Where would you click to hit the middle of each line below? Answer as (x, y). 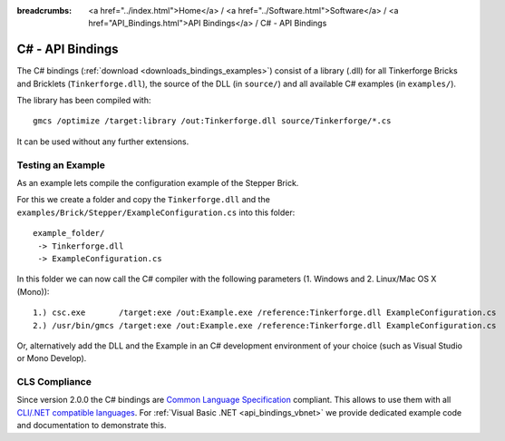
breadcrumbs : (44, 10)
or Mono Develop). (52, 358)
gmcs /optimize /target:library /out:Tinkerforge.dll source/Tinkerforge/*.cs (212, 121)
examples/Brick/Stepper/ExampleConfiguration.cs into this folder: (156, 212)
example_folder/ (69, 233)
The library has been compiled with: (84, 101)
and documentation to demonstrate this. (92, 426)
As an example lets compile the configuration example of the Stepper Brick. (158, 183)
